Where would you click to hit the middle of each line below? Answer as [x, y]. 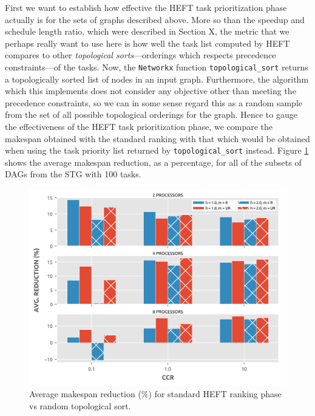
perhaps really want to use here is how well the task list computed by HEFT [147, 43]
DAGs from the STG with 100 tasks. [73, 174]
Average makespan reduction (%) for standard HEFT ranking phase [155, 394]
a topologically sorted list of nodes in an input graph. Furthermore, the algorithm [157, 79]
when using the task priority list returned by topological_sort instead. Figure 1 [157, 150]
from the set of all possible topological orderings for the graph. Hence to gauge [151, 114]
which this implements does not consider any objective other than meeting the [151, 91]
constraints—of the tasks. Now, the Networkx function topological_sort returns [157, 66]
